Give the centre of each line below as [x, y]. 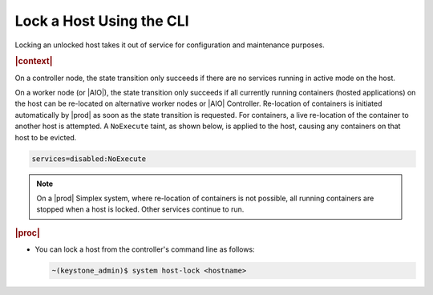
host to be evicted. [46, 137]
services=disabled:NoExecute [89, 159]
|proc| [27, 232]
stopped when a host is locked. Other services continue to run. [140, 209]
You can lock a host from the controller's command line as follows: [145, 249]
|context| [34, 62]
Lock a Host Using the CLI [102, 21]
